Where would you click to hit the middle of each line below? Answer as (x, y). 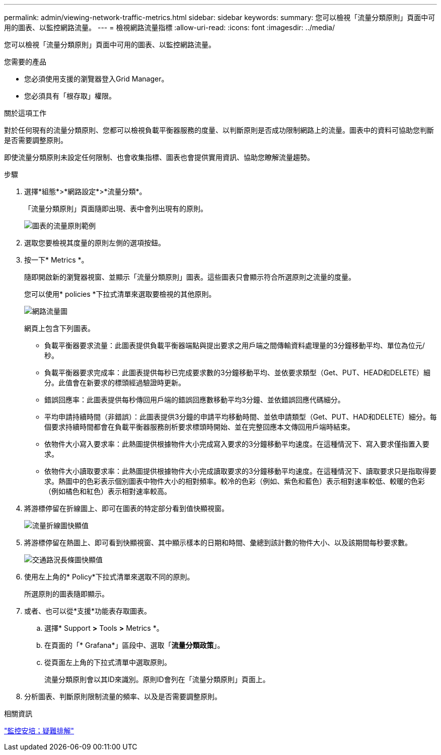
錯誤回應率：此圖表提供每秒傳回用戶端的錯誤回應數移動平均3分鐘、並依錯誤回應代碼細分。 (195, 400)
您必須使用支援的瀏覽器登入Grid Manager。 (96, 79)
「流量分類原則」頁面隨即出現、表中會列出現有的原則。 (116, 208)
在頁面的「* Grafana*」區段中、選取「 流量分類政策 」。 (134, 645)
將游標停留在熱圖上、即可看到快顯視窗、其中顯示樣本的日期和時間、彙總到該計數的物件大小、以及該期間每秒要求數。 (218, 542)
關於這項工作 (25, 113)
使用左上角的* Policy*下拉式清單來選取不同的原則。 (109, 577)
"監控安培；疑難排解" (39, 731)
